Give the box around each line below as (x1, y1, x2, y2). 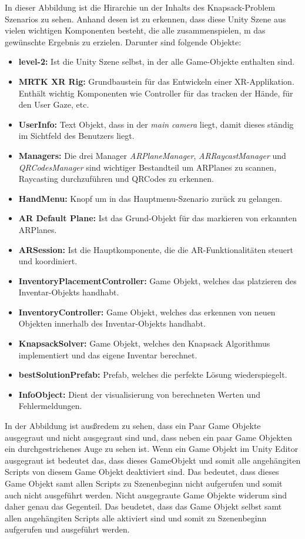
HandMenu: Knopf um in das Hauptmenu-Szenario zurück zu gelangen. (18, 192, 283, 204)
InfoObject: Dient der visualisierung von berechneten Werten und (18, 388, 260, 400)
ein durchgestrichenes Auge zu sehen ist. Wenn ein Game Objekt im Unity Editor (5, 442, 299, 455)
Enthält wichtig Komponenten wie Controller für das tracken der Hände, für (18, 86, 293, 99)
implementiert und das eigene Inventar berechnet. (18, 348, 197, 361)
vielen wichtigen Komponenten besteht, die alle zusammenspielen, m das (5, 24, 266, 36)
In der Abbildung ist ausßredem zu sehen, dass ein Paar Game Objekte (5, 420, 261, 432)
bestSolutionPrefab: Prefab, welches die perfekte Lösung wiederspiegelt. (18, 368, 287, 381)
